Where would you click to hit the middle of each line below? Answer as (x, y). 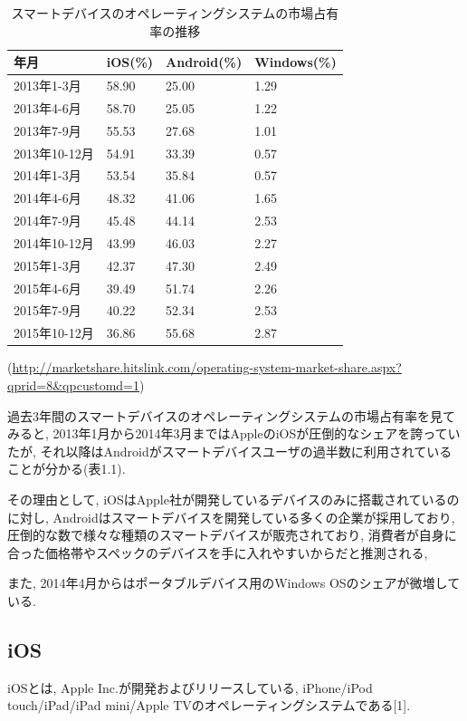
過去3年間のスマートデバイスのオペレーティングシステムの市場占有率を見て (231, 415)
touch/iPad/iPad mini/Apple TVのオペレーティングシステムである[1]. (209, 705)
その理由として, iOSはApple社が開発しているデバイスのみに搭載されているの (233, 499)
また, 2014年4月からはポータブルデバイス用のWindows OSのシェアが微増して (234, 583)
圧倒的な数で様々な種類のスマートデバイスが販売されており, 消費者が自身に (232, 535)
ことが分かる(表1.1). (67, 469)
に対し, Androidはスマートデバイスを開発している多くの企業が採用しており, (231, 517)
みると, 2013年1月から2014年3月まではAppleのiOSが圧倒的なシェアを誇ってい (234, 433)
